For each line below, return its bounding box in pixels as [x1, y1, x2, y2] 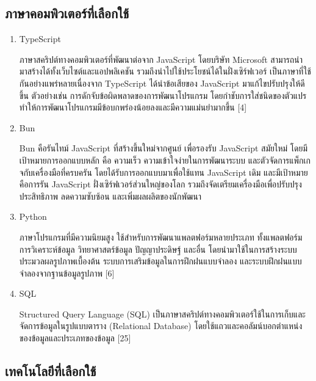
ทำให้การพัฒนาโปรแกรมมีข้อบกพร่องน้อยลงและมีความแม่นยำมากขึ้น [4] [19, 101, 247, 114]
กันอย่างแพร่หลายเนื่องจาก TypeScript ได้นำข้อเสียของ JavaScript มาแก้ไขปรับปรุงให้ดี [19, 76, 305, 89]
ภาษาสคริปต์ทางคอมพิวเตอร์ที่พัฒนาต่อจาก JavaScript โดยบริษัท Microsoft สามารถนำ [19, 53, 303, 65]
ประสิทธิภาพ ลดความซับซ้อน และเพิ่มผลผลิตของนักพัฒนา [19, 189, 201, 202]
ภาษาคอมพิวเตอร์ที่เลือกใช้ [5, 4, 129, 23]
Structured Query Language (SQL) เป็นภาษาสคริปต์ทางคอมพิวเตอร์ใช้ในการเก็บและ [19, 307, 306, 320]
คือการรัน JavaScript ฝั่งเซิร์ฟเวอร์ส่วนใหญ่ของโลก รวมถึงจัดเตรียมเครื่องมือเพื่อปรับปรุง [19, 178, 302, 191]
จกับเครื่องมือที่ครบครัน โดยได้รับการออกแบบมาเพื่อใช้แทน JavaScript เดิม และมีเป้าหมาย [19, 165, 308, 178]
